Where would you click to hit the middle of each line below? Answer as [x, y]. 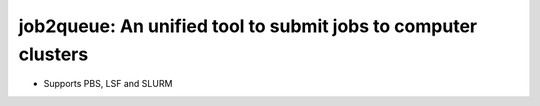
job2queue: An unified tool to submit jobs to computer [248, 26]
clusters [53, 54]
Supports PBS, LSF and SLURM [108, 84]
